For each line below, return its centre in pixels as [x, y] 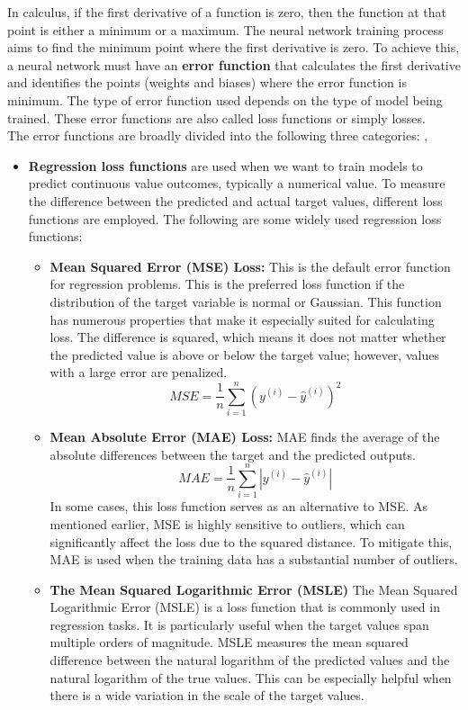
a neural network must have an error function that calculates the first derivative [234, 64]
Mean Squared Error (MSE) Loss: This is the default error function [250, 266]
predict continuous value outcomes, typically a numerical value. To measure [237, 183]
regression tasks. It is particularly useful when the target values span [239, 624]
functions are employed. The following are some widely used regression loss [235, 218]
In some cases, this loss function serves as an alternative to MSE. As [239, 506]
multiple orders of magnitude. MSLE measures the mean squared [229, 642]
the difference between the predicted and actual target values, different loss [235, 200]
